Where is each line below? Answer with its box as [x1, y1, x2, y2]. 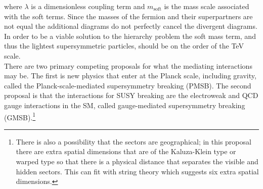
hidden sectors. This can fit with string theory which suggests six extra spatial [16, 166, 259, 176]
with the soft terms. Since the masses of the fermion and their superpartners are [4, 11, 253, 21]
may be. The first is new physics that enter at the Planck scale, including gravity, [4, 70, 256, 81]
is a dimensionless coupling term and [31, 1, 145, 11]
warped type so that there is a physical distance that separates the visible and [16, 156, 258, 166]
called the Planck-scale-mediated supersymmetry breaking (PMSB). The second [4, 80, 251, 90]
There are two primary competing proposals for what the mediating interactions [4, 60, 252, 71]
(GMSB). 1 [4, 110, 36, 122]
